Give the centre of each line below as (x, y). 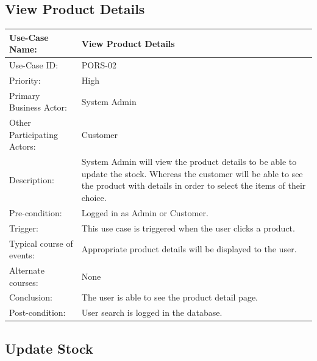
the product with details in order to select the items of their (194, 185)
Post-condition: (37, 312)
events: (22, 255)
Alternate (27, 270)
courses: (24, 282)
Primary (25, 95)
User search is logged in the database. (152, 312)
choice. (94, 198)
